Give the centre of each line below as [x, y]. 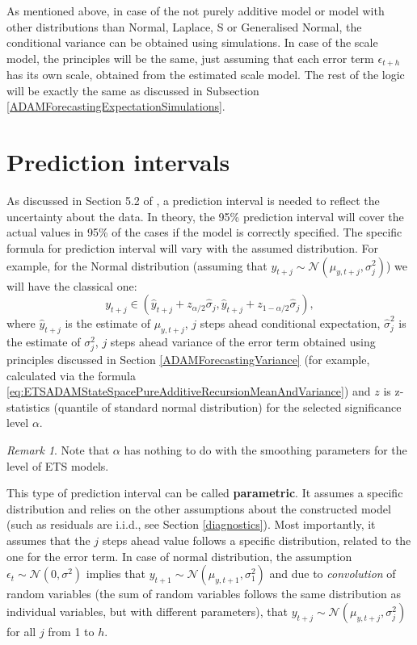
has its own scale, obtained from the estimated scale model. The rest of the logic [206, 75]
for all [21, 631]
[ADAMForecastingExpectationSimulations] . [116, 106]
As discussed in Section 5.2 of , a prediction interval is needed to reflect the [193, 201]
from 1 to [71, 631]
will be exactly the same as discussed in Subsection [133, 90]
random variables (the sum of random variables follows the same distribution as [204, 594]
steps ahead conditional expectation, [290, 323]
